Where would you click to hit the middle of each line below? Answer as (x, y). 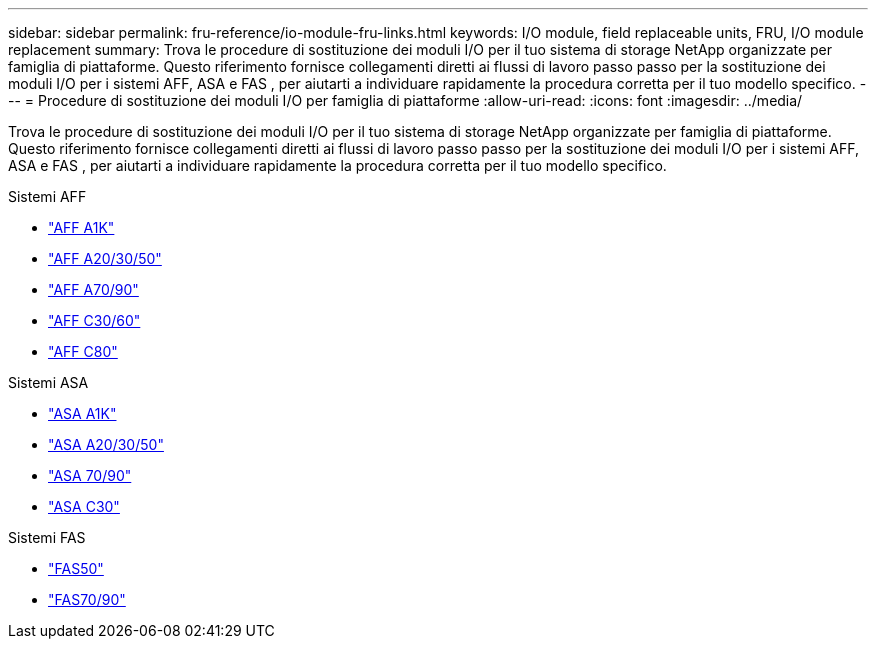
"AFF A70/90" (93, 289)
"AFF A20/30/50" (105, 258)
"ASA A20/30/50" (106, 444)
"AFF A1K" (81, 227)
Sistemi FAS (47, 537)
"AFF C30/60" (94, 320)
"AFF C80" (83, 351)
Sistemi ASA (48, 382)
